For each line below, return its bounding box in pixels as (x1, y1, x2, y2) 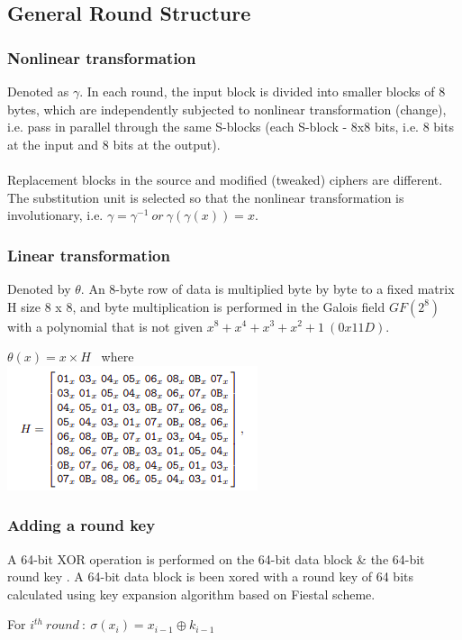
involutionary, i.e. (7, 206, 104, 224)
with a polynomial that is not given (7, 316, 204, 335)
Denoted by (7, 279, 71, 297)
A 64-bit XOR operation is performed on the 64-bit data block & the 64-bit (7, 549, 425, 568)
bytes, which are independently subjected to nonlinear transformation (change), (7, 99, 447, 118)
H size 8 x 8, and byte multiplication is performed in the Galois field (7, 297, 385, 315)
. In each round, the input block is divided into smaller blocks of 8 (79, 82, 446, 100)
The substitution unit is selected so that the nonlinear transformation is (7, 187, 404, 206)
